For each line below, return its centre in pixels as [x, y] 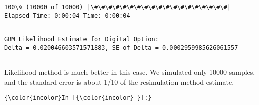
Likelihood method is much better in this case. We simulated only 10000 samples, [130, 72]
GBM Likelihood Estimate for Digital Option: [81, 39]
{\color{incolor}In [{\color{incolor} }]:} [78, 98]
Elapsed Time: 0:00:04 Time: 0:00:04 [67, 15]
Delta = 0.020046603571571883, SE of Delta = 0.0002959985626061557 [121, 47]
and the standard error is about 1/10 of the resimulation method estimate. [119, 82]
